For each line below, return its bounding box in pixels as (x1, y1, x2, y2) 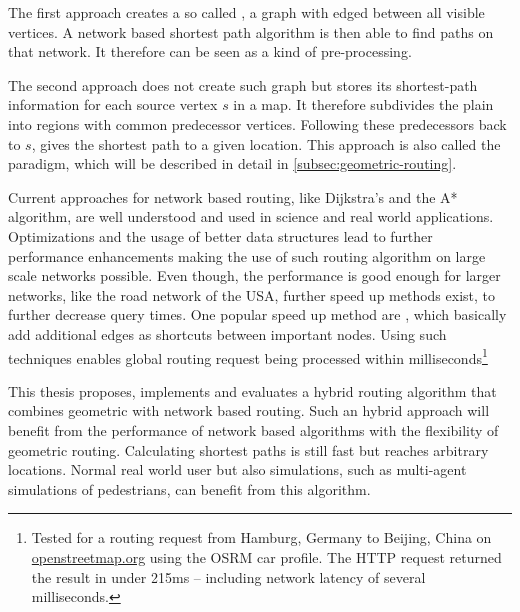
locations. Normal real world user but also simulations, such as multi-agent (8, 459, 467, 480)
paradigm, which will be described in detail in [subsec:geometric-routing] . (8, 153, 457, 174)
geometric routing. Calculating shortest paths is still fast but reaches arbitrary (8, 439, 489, 460)
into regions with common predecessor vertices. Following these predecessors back (8, 113, 507, 134)
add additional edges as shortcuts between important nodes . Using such (8, 323, 447, 344)
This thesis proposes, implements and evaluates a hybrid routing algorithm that (8, 380, 497, 401)
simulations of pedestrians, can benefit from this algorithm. (8, 478, 371, 499)
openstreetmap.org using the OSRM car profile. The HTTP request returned (31, 546, 502, 567)
